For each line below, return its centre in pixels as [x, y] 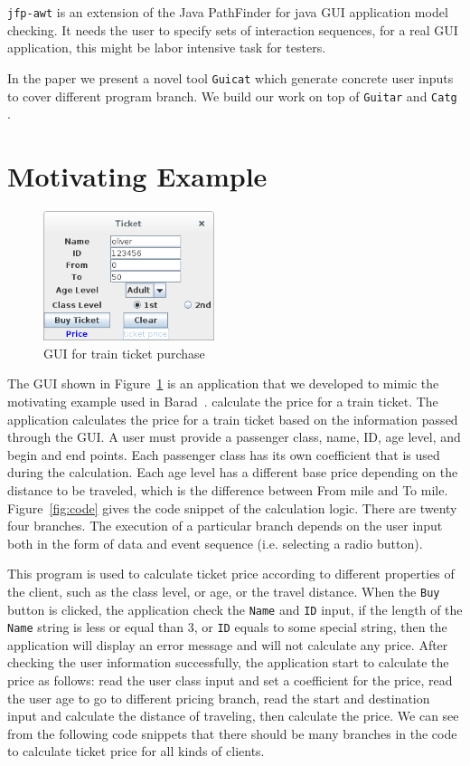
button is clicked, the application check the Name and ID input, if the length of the [235, 609]
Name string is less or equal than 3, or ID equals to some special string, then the [227, 627]
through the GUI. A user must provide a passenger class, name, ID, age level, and [234, 437]
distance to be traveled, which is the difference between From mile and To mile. [228, 489]
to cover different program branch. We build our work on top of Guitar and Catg [232, 96]
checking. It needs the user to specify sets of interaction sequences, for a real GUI [233, 29]
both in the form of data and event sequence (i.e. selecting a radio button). [215, 543]
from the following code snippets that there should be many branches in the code [232, 733]
